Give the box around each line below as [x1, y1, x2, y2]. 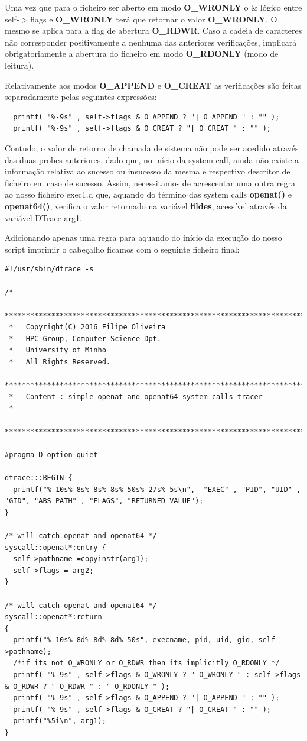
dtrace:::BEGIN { [5, 473, 73, 482]
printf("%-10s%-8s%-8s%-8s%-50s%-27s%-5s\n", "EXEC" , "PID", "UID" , [13, 485, 301, 494]
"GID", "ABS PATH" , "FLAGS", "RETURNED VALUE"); [5, 497, 204, 506]
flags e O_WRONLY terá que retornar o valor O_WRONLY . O [30, 12, 277, 25]
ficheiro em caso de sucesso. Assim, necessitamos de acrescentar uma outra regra [5, 176, 296, 189]
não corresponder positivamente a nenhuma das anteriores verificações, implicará [5, 35, 297, 48]
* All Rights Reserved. [9, 358, 110, 367]
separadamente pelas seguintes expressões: [5, 90, 157, 103]
